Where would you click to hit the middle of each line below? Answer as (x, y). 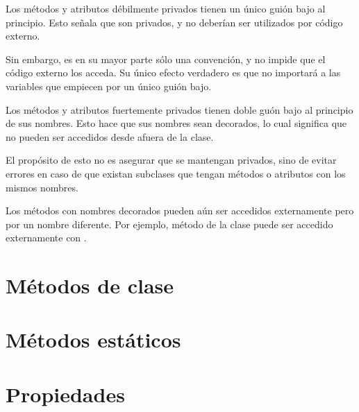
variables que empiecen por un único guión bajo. (109, 86)
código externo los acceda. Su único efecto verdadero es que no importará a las (173, 72)
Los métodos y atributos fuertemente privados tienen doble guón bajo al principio (179, 109)
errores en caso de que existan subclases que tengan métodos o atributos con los (176, 173)
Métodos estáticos (93, 340)
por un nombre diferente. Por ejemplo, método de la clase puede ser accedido (169, 224)
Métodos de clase (90, 285)
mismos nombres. (42, 187)
